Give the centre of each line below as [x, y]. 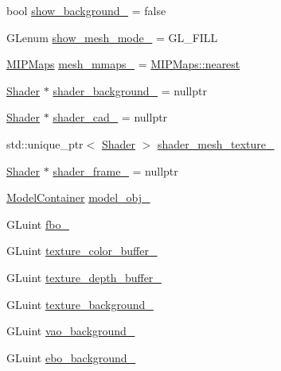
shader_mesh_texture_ [216, 143]
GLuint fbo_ [38, 224]
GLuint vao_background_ [71, 331]
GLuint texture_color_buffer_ [82, 251]
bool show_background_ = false [86, 10]
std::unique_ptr [45, 143]
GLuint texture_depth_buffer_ [84, 277]
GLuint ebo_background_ [71, 357]
